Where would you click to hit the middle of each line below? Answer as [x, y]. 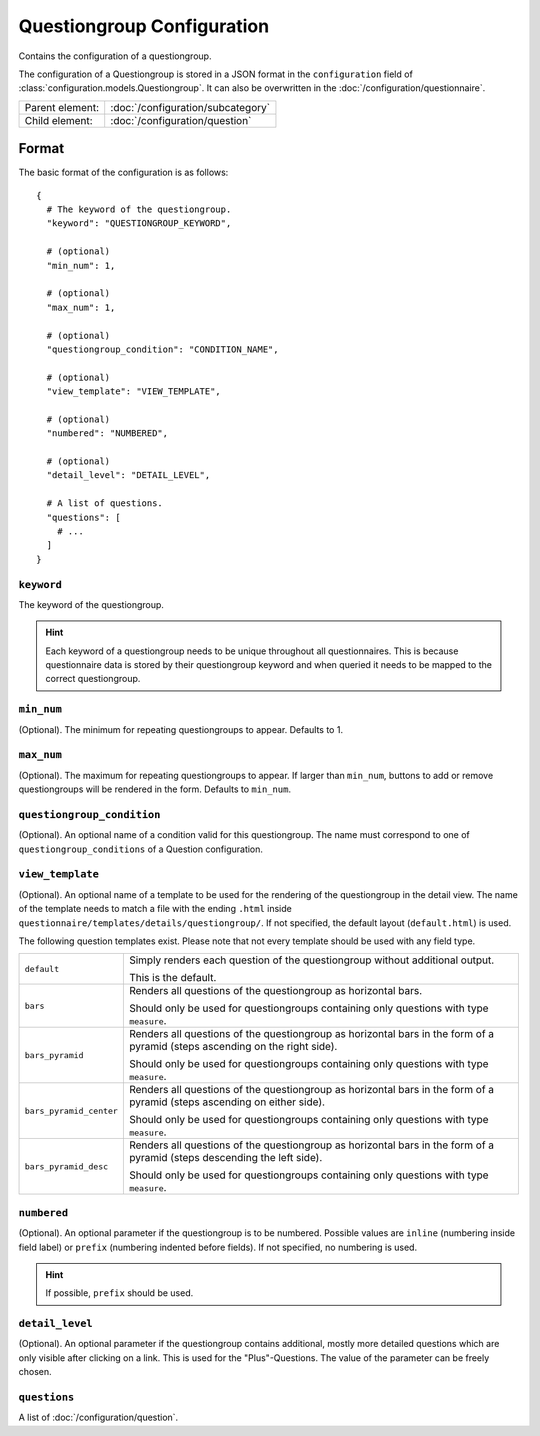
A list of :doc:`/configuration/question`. [98, 1417]
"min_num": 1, [81, 265]
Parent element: [62, 107]
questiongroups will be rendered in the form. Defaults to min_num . [155, 789]
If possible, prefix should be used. [119, 1293]
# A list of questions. [105, 503]
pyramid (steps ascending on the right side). [233, 1047]
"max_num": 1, [81, 307]
